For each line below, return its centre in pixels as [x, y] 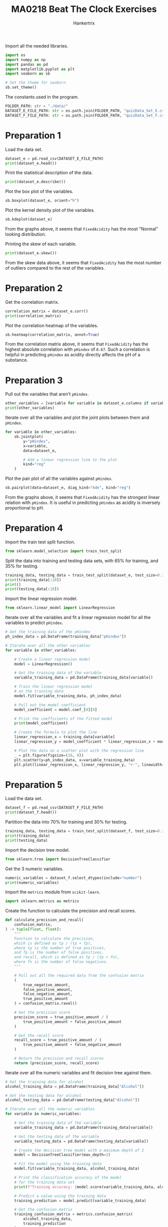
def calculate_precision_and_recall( [44, 920]
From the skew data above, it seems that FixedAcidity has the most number [83, 262]
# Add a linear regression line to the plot [70, 460]
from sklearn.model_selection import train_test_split [63, 551]
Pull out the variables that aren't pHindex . [47, 394]
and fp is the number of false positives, [59, 953]
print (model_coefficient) [41, 723]
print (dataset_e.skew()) [31, 253]
